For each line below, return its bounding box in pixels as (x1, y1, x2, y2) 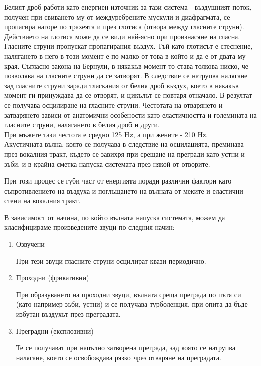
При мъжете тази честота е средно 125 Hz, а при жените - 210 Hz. (4, 129, 208, 139)
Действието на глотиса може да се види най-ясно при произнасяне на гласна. (4, 31, 240, 41)
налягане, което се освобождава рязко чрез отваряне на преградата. (16, 352, 221, 362)
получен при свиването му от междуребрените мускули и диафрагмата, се (4, 11, 230, 22)
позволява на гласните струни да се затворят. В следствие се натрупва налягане (4, 70, 248, 81)
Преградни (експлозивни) (16, 325, 94, 336)
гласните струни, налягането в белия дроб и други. (4, 119, 160, 130)
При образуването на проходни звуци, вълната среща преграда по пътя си (16, 289, 241, 299)
